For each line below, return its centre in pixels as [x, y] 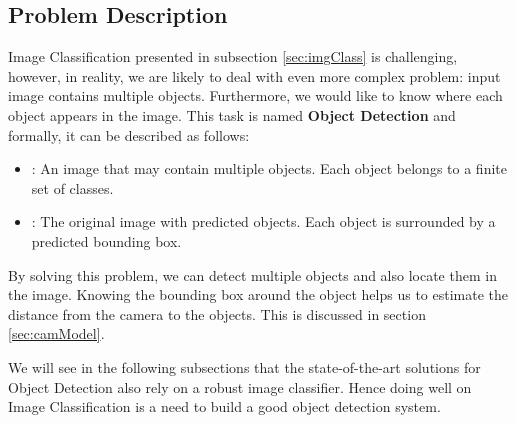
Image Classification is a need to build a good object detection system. [224, 406]
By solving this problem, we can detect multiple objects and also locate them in [252, 274]
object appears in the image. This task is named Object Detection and [232, 114]
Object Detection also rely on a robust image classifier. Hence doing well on [240, 386]
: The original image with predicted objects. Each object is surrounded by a [263, 221]
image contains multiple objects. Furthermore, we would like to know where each [255, 95]
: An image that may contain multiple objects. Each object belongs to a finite [269, 168]
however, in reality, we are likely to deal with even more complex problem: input [254, 75]
